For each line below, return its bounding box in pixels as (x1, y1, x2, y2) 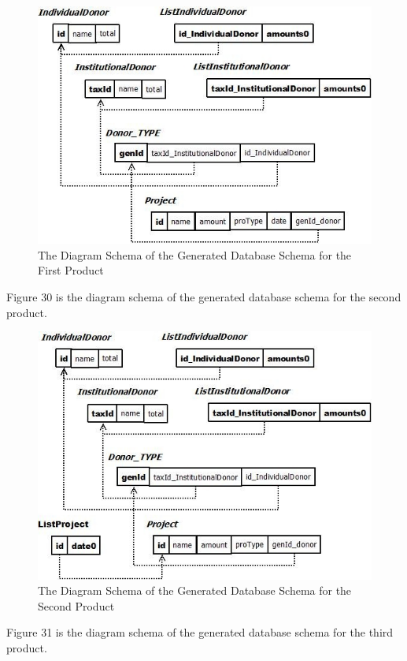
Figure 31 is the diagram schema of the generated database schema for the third (6, 624, 394, 640)
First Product (38, 262, 104, 278)
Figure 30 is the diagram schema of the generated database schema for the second (6, 288, 401, 304)
